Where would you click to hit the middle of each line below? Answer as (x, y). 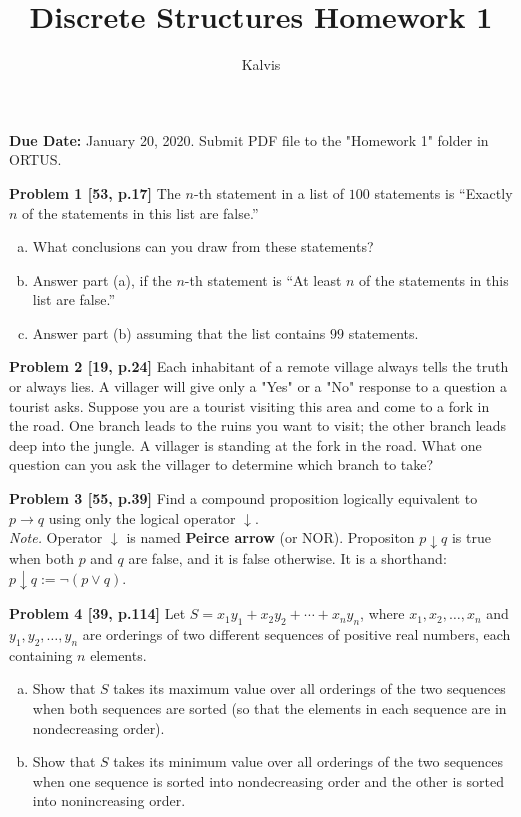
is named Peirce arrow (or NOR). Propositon (270, 537)
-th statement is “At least (263, 279)
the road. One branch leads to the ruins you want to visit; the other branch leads (258, 425)
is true (471, 537)
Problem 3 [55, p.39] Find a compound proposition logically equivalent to (243, 498)
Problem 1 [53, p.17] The (95, 192)
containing (41, 654)
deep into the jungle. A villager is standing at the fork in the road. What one (245, 444)
